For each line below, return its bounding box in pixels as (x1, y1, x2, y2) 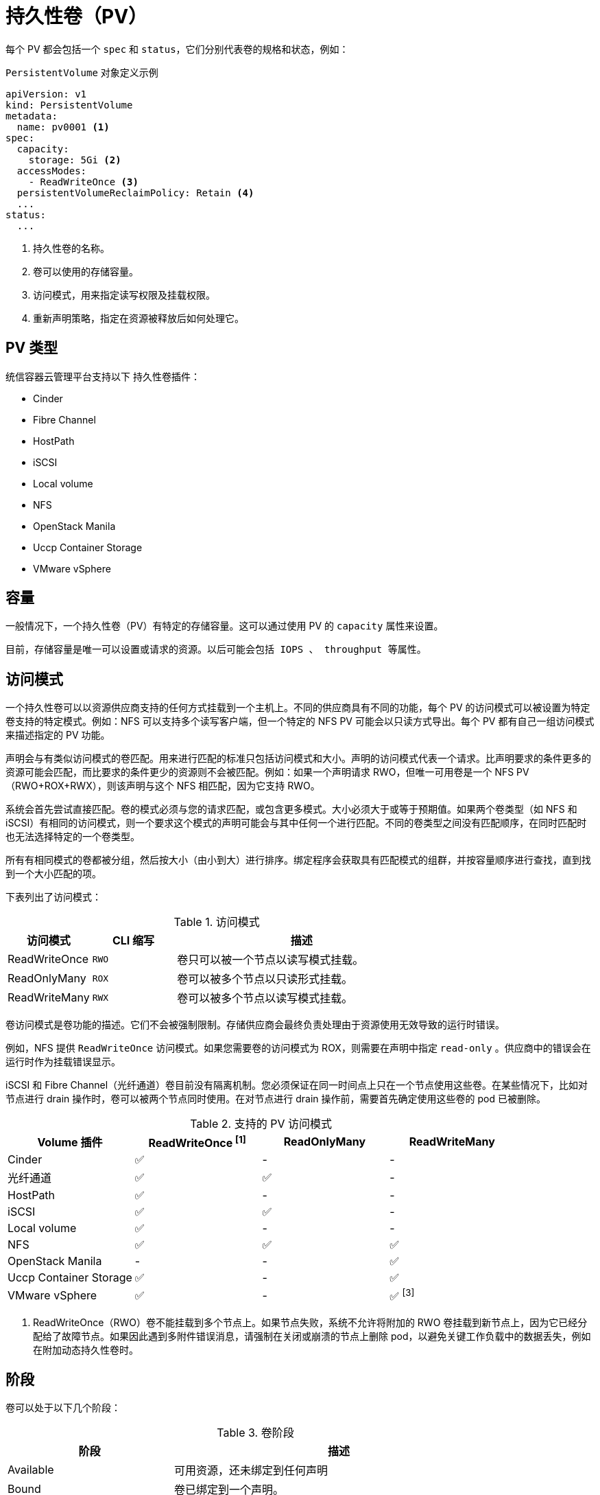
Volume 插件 (37, 1135, 103, 1150)
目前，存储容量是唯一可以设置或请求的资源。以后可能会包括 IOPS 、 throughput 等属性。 (5, 644, 427, 656)
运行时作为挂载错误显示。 (5, 1056, 121, 1068)
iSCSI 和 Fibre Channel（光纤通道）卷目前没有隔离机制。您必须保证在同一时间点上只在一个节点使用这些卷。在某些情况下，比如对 (5, 1079, 588, 1091)
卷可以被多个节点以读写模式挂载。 (177, 991, 353, 1006)
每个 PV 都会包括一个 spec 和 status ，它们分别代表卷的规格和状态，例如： (5, 43, 349, 55)
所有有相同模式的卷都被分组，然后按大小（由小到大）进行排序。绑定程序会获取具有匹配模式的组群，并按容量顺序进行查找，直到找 (5, 854, 591, 866)
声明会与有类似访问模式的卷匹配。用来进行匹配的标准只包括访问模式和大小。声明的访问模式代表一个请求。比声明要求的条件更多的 (5, 752, 591, 765)
